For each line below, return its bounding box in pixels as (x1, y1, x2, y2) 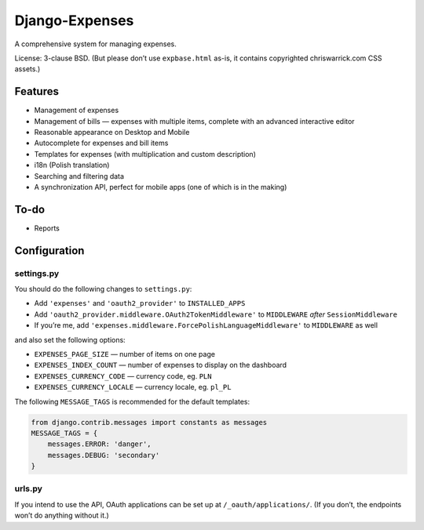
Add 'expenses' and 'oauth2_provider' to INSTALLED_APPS (34, 299, 246, 308)
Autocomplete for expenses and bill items (34, 138, 169, 148)
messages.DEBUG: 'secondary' (47, 451, 160, 459)
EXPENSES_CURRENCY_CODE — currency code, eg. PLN (34, 371, 212, 380)
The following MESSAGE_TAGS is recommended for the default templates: (14, 397, 250, 406)
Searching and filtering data (34, 171, 125, 180)
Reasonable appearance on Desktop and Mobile (34, 128, 190, 137)
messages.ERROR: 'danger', (47, 440, 152, 448)
